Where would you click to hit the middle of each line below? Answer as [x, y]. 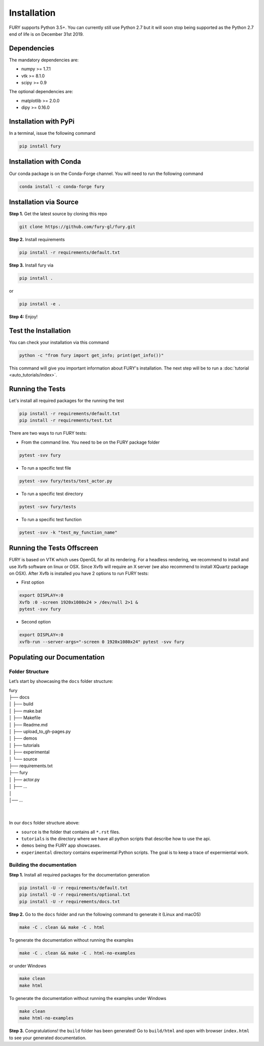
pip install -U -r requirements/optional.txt [75, 895]
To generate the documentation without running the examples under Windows [88, 998]
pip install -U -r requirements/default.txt [74, 888]
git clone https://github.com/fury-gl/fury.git [77, 227]
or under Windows [28, 966]
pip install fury [40, 146]
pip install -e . [40, 304]
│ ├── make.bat [26, 711]
